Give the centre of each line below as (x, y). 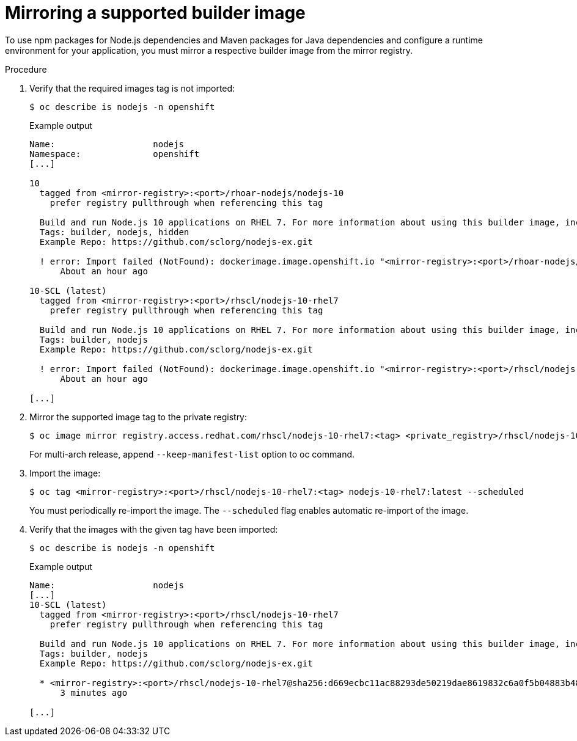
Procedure (26, 69)
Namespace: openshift (115, 154)
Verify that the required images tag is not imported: (132, 88)
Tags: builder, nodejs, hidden (114, 232)
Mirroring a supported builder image (155, 13)
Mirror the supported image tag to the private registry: (138, 417)
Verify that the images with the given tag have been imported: (154, 529)
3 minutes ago (94, 692)
